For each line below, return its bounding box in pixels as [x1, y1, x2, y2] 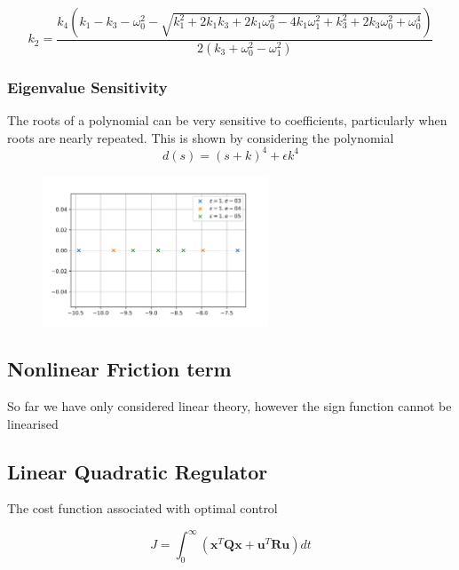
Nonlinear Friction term [7, 355, 232, 383]
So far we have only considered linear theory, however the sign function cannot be [7, 397, 452, 415]
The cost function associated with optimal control [7, 499, 278, 518]
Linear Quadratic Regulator [7, 457, 268, 485]
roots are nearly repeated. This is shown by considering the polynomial [7, 128, 394, 146]
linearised [7, 414, 59, 432]
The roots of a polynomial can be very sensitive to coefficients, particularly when [7, 111, 447, 130]
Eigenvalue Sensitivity [7, 75, 168, 98]
